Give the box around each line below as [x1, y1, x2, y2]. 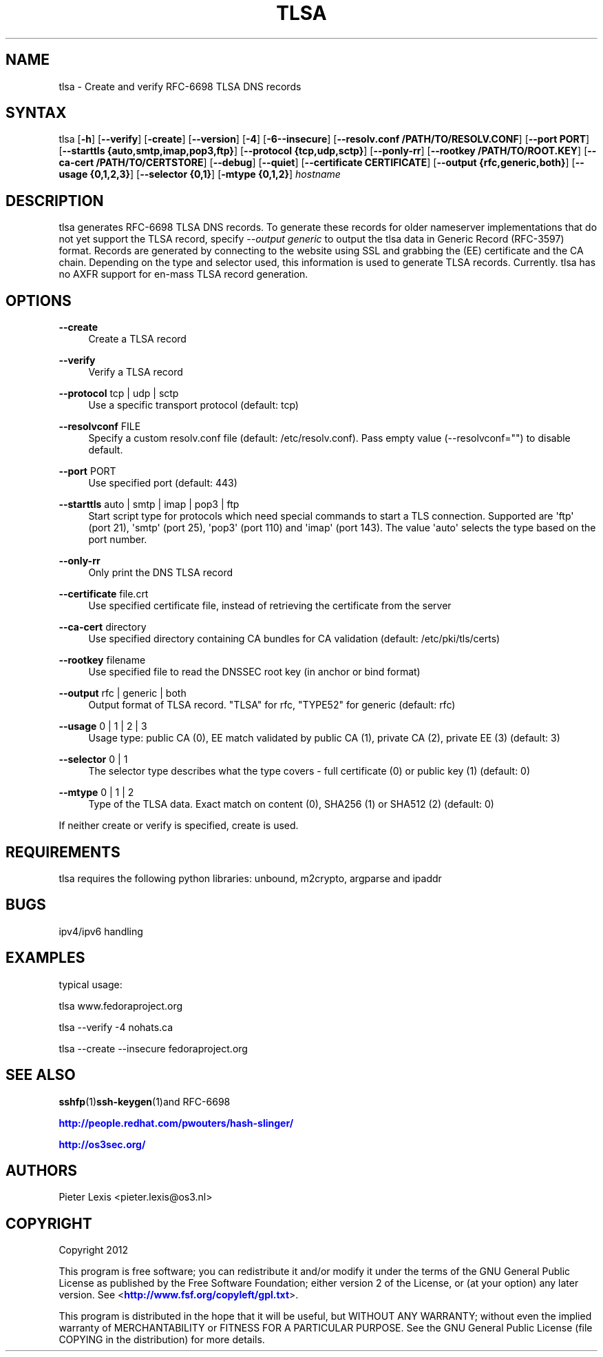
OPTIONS [6, 292, 72, 309]
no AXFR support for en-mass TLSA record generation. [59, 268, 308, 280]
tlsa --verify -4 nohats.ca [59, 1021, 173, 1033]
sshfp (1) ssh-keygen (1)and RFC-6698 [59, 1095, 231, 1108]
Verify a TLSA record [88, 366, 183, 378]
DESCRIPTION [6, 192, 104, 210]
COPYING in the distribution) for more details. [59, 1334, 265, 1346]
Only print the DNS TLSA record [88, 567, 233, 579]
